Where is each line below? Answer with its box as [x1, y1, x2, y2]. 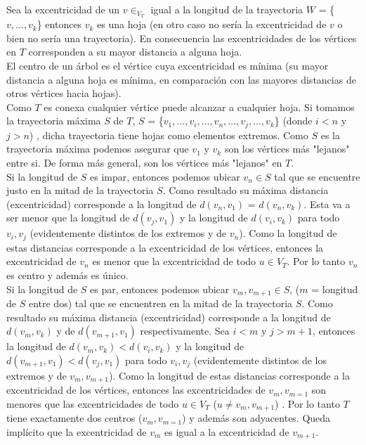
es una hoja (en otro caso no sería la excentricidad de [97, 17, 327, 32]
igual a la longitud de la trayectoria [150, 2, 303, 16]
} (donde [274, 113, 313, 128]
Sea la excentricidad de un [6, 2, 120, 16]
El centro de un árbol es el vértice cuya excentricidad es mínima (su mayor [6, 58, 329, 72]
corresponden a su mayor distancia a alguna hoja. [28, 44, 242, 59]
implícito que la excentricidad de [6, 424, 147, 439]
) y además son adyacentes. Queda [182, 411, 331, 425]
